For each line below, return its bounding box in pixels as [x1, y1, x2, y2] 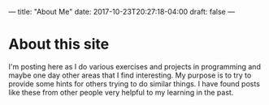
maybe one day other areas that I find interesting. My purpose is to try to [8, 70, 252, 80]
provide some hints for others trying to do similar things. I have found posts [8, 78, 260, 88]
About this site [8, 36, 110, 53]
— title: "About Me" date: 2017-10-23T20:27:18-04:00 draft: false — [8, 7, 236, 16]
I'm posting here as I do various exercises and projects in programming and [8, 61, 262, 71]
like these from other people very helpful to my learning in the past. [8, 87, 234, 97]
